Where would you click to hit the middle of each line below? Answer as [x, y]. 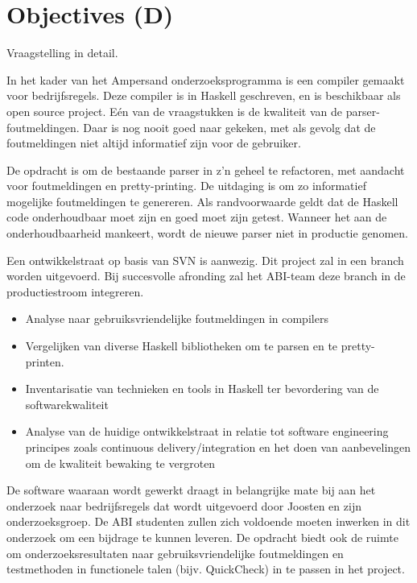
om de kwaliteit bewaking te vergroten [120, 463]
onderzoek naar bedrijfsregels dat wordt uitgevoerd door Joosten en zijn [184, 505]
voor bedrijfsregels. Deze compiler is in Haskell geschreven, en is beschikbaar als [204, 95]
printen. [45, 361]
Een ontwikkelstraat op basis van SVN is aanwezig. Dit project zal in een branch [205, 260]
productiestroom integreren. [75, 291]
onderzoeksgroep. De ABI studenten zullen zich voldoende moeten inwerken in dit [208, 521]
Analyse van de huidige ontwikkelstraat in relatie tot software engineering [207, 431]
